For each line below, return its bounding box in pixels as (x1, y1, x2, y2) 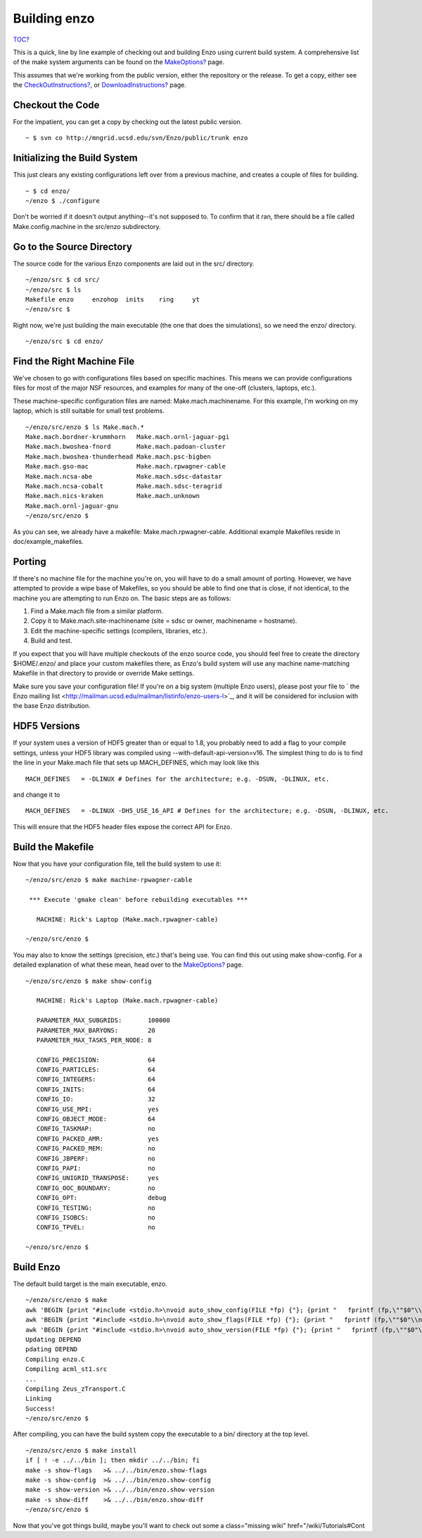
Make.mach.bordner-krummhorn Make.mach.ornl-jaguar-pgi (25, 433, 230, 440)
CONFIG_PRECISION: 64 (36, 1055, 156, 1064)
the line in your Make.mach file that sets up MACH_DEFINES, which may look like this (13, 758, 260, 767)
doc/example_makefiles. (13, 537, 84, 545)
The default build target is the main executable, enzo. (13, 1279, 168, 1288)
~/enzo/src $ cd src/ (25, 275, 100, 284)
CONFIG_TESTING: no (36, 1203, 156, 1212)
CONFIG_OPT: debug (36, 1194, 167, 1202)
